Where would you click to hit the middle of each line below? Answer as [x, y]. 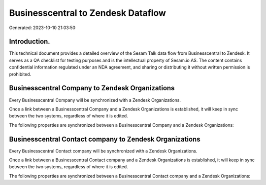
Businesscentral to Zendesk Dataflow [87, 13]
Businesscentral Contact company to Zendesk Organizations [105, 139]
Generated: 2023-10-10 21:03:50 [42, 28]
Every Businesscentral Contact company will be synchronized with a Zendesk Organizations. [103, 151]
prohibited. [20, 74]
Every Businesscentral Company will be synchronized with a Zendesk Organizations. [95, 100]
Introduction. [30, 42]
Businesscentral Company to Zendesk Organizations [92, 88]
